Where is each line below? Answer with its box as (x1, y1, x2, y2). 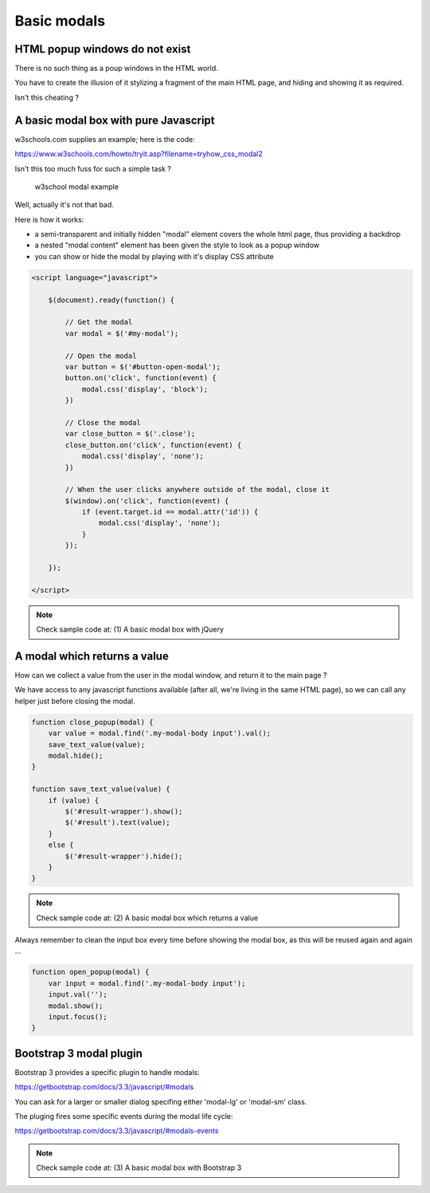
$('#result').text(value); (64, 818, 170, 827)
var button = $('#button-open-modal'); (64, 362, 221, 371)
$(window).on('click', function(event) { (64, 496, 229, 506)
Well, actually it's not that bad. (14, 200, 115, 210)
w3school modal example (34, 182, 119, 191)
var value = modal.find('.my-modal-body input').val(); (48, 729, 272, 738)
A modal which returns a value (14, 649, 169, 663)
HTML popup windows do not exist (14, 42, 191, 56)
